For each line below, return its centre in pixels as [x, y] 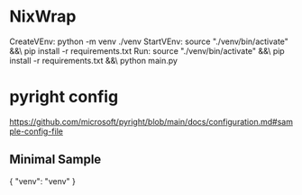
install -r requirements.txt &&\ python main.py [94, 60]
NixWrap [43, 17]
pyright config [64, 97]
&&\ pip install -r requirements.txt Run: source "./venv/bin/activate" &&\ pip [147, 50]
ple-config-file [36, 131]
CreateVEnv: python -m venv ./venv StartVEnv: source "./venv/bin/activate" [149, 41]
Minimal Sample [55, 160]
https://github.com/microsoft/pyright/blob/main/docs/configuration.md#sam [151, 121]
